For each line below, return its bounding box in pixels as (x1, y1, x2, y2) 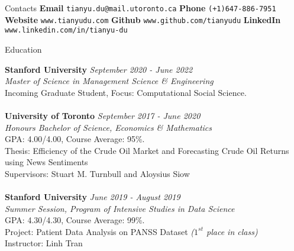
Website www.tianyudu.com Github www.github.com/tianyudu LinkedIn (5, 13, 281, 25)
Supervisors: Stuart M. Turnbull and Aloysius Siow (5, 167, 190, 179)
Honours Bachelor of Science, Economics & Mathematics (5, 121, 212, 133)
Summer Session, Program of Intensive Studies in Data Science (5, 202, 235, 214)
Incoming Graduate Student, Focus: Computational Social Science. (5, 86, 247, 98)
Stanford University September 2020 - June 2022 (5, 63, 193, 75)
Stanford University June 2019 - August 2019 (5, 191, 180, 203)
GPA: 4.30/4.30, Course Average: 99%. (5, 214, 145, 226)
